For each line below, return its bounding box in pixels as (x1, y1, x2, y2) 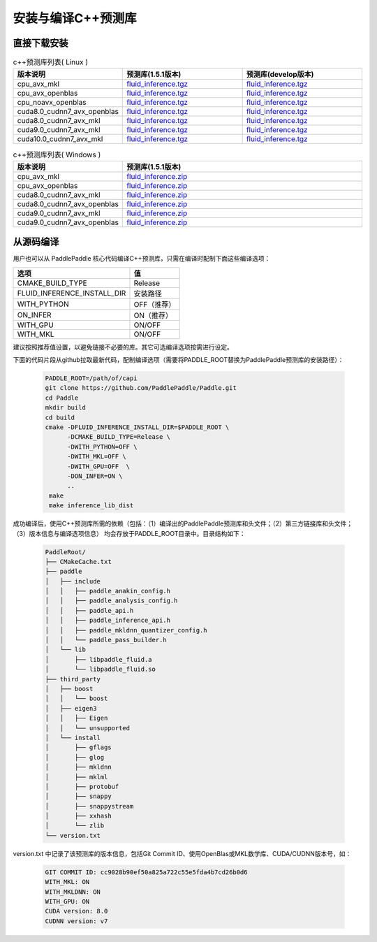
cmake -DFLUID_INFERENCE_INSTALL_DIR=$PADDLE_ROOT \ (45, 423, 230, 431)
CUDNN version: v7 (45, 917, 108, 925)
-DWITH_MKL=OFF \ (67, 453, 127, 461)
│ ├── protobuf (45, 783, 119, 790)
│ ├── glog (45, 753, 105, 761)
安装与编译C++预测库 (13, 10, 137, 26)
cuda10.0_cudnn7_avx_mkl (17, 134, 103, 144)
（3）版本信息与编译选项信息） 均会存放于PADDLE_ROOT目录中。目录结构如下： (13, 529, 246, 537)
